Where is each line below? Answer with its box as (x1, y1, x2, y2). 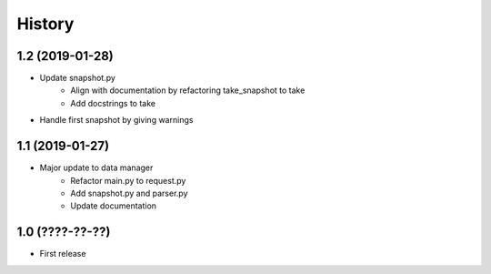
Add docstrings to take (70, 97, 156, 108)
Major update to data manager (39, 162, 154, 173)
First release (39, 249, 86, 259)
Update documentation (70, 200, 157, 211)
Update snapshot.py (39, 73, 115, 84)
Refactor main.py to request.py (70, 175, 186, 186)
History (16, 14, 75, 34)
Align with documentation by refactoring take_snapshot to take (70, 85, 306, 96)
